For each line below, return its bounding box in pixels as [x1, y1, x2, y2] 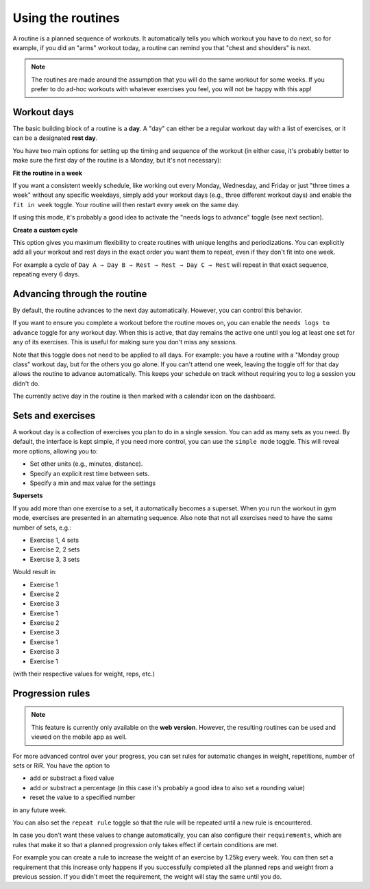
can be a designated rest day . [12, 134, 98, 142]
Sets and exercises [12, 410, 96, 421]
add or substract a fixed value [29, 774, 114, 782]
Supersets [12, 491, 43, 500]
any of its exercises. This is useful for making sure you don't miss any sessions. [12, 338, 238, 346]
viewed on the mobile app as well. [31, 733, 127, 741]
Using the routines [12, 10, 120, 25]
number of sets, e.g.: [12, 523, 72, 532]
